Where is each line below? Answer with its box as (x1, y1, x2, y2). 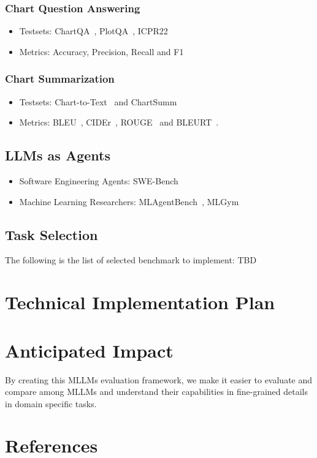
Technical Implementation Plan (5, 290, 275, 315)
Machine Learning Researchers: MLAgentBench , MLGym (19, 195, 239, 208)
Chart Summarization (5, 71, 115, 86)
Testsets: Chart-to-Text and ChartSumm (19, 95, 177, 108)
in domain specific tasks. (5, 397, 97, 410)
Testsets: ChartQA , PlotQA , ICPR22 (19, 24, 168, 37)
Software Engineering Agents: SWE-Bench (19, 175, 178, 187)
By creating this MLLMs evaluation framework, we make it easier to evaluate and (5, 373, 313, 386)
